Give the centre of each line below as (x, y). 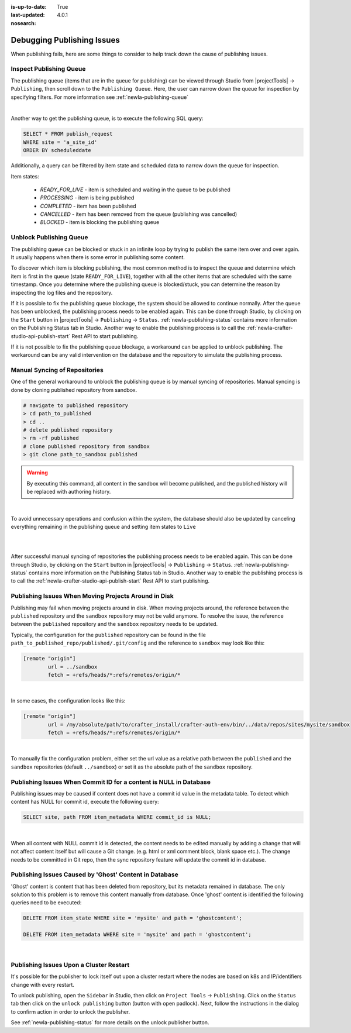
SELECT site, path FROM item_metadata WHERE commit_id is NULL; (117, 817)
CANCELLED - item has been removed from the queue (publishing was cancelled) (139, 214)
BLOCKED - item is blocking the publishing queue (100, 222)
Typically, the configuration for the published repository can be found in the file (108, 635)
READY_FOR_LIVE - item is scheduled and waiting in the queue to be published (135, 190)
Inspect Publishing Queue (48, 69)
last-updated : (28, 15)
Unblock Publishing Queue (49, 237)
